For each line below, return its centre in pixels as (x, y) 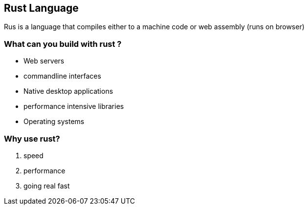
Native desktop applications (68, 91)
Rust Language (41, 8)
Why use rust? (32, 138)
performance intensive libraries (74, 106)
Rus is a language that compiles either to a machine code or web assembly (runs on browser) (154, 27)
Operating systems (54, 122)
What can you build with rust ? (63, 44)
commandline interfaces (62, 76)
